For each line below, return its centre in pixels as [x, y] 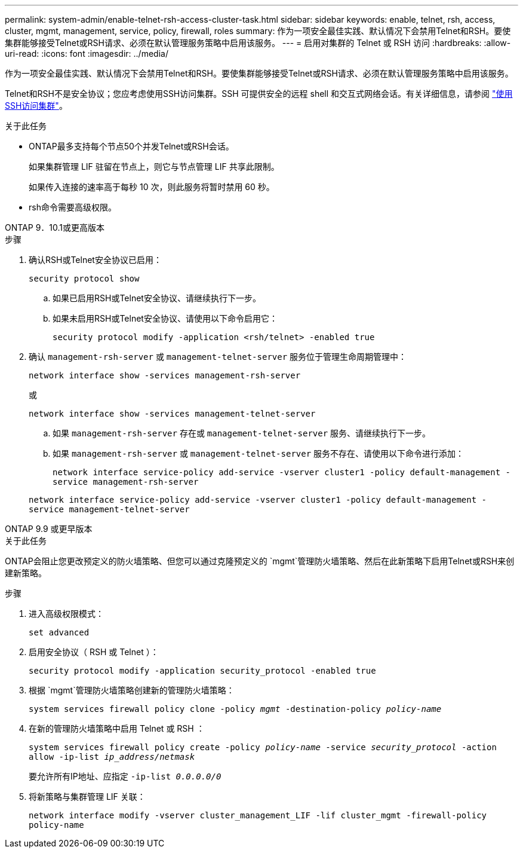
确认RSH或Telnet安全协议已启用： [95, 260]
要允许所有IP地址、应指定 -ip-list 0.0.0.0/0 [125, 776]
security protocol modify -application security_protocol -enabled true [202, 671]
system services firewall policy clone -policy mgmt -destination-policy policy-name [235, 709]
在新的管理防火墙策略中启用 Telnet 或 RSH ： [117, 728]
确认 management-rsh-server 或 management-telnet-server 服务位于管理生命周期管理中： [218, 357]
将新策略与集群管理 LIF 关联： [87, 797]
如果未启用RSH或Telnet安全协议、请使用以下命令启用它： [165, 318]
